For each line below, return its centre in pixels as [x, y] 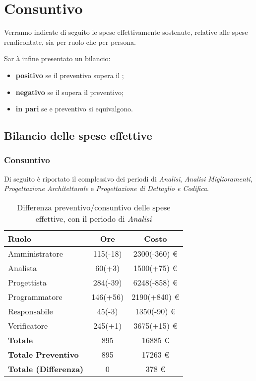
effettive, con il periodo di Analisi [94, 218]
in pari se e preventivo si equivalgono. [74, 109]
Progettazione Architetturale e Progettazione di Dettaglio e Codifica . [106, 188]
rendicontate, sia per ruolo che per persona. [70, 42]
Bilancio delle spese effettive [78, 136]
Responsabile [31, 311]
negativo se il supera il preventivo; [69, 92]
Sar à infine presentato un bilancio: [57, 58]
